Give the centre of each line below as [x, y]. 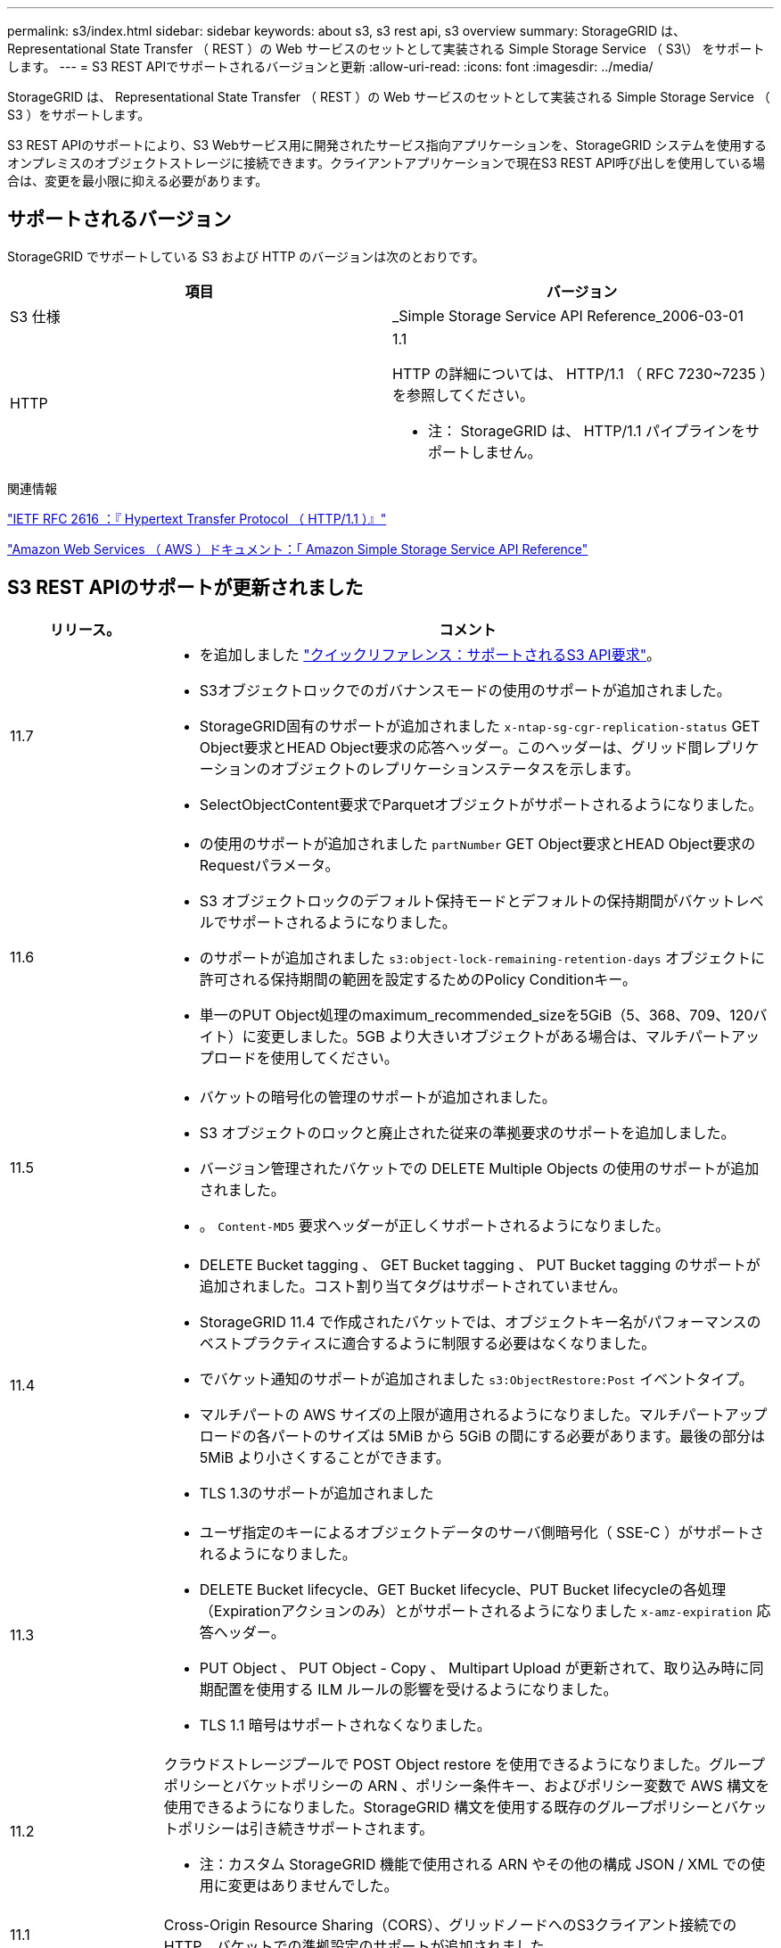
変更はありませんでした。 [313, 1885]
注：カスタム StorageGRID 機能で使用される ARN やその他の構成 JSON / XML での [475, 1864]
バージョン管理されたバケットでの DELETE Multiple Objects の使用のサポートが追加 [479, 1168]
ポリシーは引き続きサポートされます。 [306, 1828]
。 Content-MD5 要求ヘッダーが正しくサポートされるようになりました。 [434, 1225]
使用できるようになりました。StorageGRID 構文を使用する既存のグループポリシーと [444, 1807]
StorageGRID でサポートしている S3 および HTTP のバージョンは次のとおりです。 [246, 256]
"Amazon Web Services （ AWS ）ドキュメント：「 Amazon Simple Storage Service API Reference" [298, 549]
